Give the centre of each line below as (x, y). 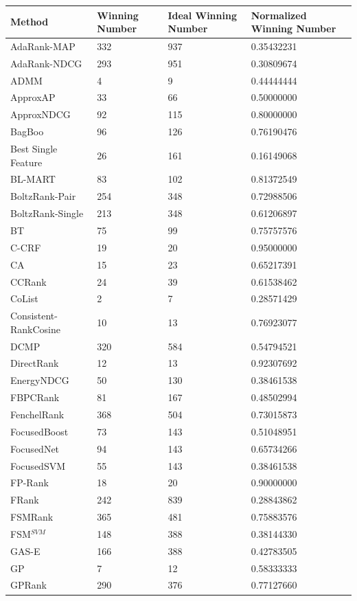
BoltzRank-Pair (43, 196)
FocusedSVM (38, 465)
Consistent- (34, 316)
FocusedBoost (39, 431)
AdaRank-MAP (43, 46)
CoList (24, 298)
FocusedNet (35, 448)
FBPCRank (35, 397)
